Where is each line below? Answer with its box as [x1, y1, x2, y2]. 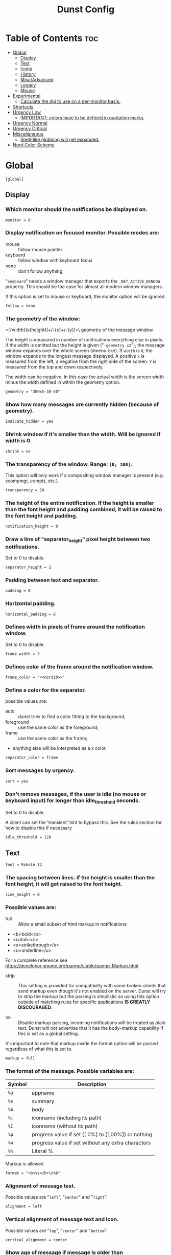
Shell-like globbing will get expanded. [20, 136, 100, 142]
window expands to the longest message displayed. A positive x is [5, 353, 144, 359]
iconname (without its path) [31, 1122, 98, 1130]
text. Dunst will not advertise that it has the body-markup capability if [18, 1025, 163, 1031]
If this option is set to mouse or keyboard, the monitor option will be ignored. [5, 293, 166, 299]
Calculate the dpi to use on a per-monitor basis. [20, 98, 121, 104]
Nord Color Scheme [12, 142, 55, 148]
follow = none [5, 303, 36, 308]
